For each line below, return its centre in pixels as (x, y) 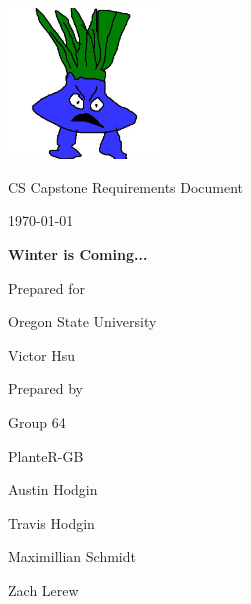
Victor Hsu (42, 354)
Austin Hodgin (53, 489)
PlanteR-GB (46, 455)
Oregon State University (82, 321)
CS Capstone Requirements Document (126, 186)
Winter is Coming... (78, 253)
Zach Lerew (43, 589)
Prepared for (46, 287)
